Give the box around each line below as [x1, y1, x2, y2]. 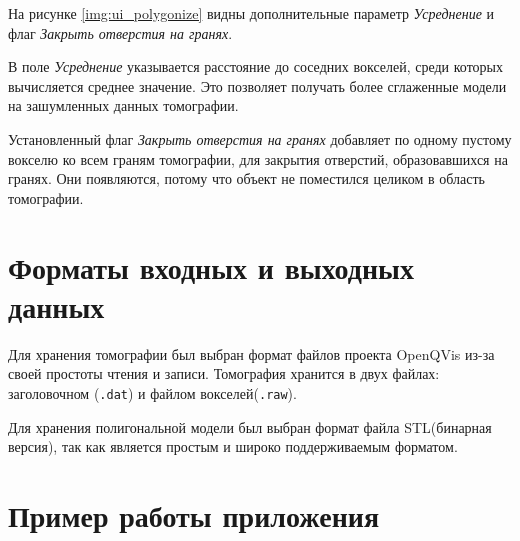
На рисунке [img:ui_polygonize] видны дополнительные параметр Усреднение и [8, 3, 495, 23]
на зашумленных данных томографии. [8, 95, 239, 116]
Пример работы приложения [8, 494, 380, 535]
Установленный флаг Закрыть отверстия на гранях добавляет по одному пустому [8, 128, 512, 149]
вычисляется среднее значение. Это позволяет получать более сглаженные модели [8, 75, 507, 96]
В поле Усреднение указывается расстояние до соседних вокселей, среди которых [8, 56, 504, 77]
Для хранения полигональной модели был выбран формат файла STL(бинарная [8, 416, 492, 437]
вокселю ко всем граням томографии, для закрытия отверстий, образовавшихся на [8, 148, 508, 169]
